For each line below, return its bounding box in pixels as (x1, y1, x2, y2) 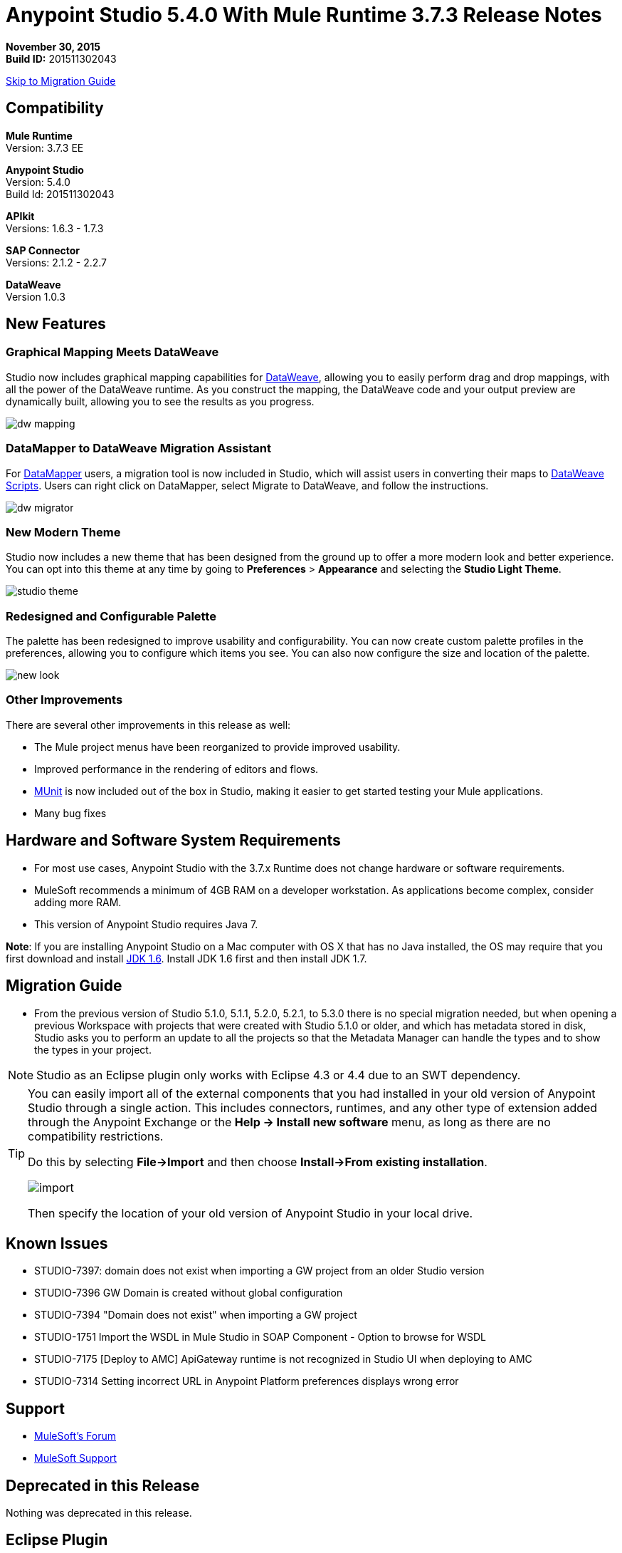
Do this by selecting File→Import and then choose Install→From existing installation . (28, 1154, 487, 1169)
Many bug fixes (34, 806, 107, 819)
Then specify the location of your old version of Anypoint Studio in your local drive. (28, 1205, 473, 1220)
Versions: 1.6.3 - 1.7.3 (6, 222, 104, 234)
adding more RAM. (34, 895, 122, 908)
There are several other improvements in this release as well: (6, 718, 291, 731)
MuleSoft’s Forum (34, 1430, 116, 1443)
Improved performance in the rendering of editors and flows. (34, 762, 319, 775)
